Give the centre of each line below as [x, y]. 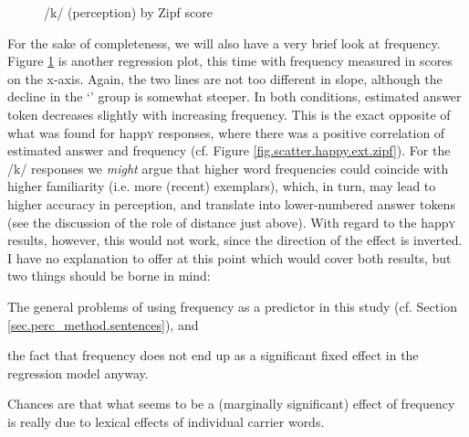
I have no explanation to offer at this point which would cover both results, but [229, 257]
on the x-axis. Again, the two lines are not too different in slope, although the [225, 78]
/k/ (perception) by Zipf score [128, 12]
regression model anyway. [78, 373]
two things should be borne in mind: [109, 276]
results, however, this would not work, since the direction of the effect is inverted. [235, 240]
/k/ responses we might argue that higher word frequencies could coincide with [228, 168]
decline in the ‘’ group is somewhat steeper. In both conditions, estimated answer [234, 96]
